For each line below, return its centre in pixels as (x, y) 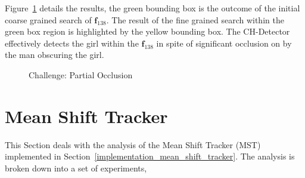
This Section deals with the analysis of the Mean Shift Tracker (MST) (133, 144)
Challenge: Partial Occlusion (81, 74)
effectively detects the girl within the (72, 43)
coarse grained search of (48, 19)
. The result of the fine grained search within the (195, 19)
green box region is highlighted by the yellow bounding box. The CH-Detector (147, 31)
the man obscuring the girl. (55, 55)
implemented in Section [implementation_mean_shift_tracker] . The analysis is (150, 156)
